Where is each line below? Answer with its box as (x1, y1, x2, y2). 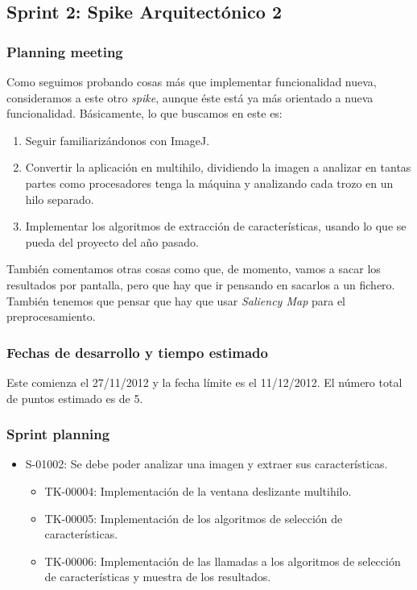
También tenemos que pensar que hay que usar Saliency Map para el (6, 292, 346, 309)
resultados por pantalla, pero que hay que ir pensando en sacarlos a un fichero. (6, 276, 395, 293)
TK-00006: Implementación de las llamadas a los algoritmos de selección (44, 552, 401, 569)
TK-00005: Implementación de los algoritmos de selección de (44, 509, 343, 526)
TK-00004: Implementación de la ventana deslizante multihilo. (44, 482, 352, 499)
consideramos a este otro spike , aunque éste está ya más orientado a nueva (6, 89, 374, 106)
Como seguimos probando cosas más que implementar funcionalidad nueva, (6, 73, 377, 89)
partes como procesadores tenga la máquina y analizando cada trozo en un (25, 174, 394, 191)
